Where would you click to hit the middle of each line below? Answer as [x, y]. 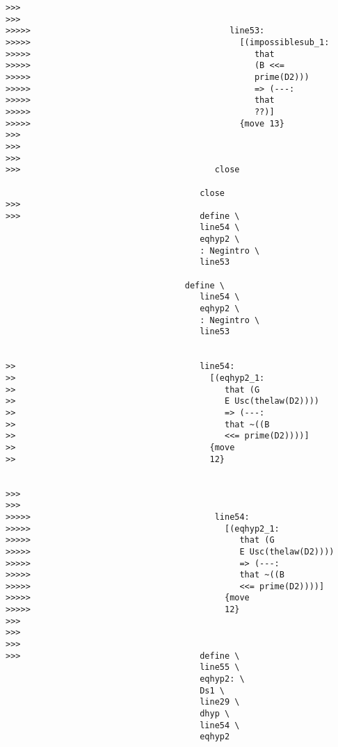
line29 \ [220, 702]
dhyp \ [215, 714]
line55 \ [220, 667]
